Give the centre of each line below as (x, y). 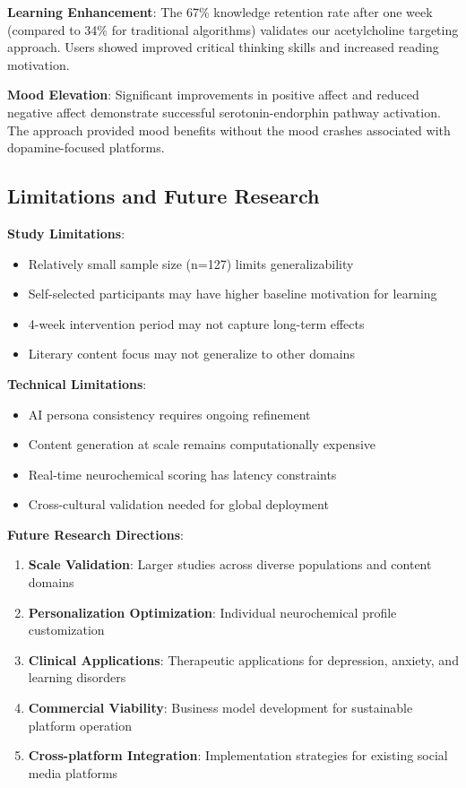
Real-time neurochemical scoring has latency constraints (182, 474)
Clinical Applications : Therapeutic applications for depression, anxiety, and (243, 659)
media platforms (73, 772)
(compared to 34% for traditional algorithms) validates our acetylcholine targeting (233, 29)
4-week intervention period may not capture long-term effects (196, 323)
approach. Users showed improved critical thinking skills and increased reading (223, 47)
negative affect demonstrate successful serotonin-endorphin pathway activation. (224, 112)
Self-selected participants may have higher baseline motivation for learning (233, 294)
